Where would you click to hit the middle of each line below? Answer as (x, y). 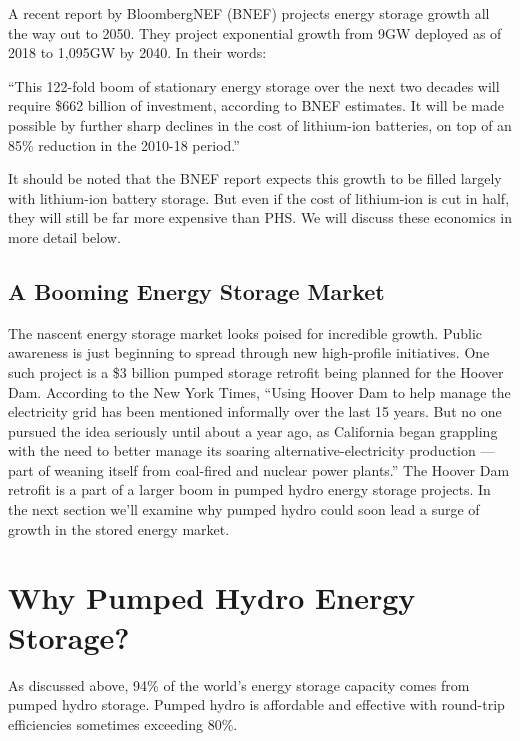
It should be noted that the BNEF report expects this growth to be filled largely (255, 178)
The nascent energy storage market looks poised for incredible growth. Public (245, 332)
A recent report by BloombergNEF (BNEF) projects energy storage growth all (249, 13)
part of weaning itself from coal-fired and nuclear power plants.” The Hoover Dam (259, 469)
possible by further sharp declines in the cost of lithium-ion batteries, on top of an (260, 124)
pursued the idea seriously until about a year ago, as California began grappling (253, 430)
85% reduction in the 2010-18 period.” (124, 144)
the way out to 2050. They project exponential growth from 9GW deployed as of (255, 32)
